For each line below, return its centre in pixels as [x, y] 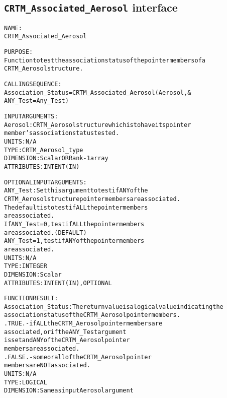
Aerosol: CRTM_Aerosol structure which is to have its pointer [98, 125]
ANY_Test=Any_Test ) [36, 101]
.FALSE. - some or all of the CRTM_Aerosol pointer [78, 357]
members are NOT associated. [47, 366]
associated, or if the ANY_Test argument [65, 332]
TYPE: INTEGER [26, 266]
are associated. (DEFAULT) [45, 233]
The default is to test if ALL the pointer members [76, 207]
